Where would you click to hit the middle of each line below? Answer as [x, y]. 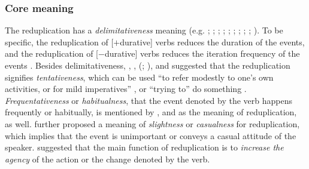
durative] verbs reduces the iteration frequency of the [202, 53]
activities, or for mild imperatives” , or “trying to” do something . [126, 89]
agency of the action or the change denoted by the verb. [107, 159]
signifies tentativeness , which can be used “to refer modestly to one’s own [139, 77]
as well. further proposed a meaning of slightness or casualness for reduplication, [152, 123]
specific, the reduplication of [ [59, 42]
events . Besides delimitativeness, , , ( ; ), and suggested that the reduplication [148, 65]
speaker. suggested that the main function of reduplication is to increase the [144, 147]
